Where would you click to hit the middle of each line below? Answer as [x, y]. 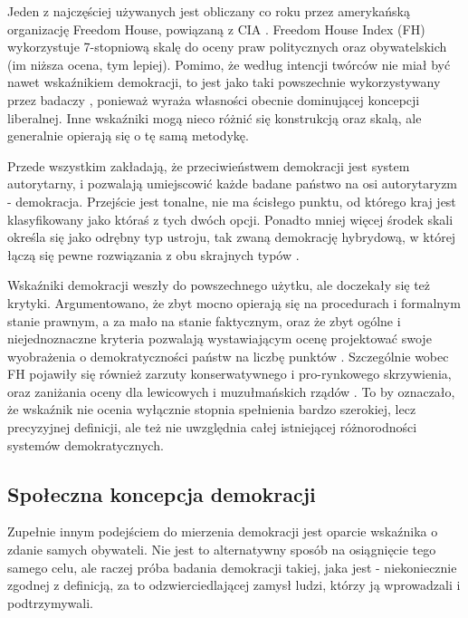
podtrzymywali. [50, 602]
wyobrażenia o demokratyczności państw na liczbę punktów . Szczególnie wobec [228, 356]
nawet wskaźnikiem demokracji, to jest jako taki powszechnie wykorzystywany [224, 82]
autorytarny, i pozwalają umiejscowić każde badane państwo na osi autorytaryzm [233, 183]
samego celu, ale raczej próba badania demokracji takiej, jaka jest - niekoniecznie [232, 567]
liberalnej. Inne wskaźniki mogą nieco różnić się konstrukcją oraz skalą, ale [215, 117]
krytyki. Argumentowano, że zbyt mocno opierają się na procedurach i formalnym [234, 302]
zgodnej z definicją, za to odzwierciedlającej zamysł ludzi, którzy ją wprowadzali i [234, 585]
